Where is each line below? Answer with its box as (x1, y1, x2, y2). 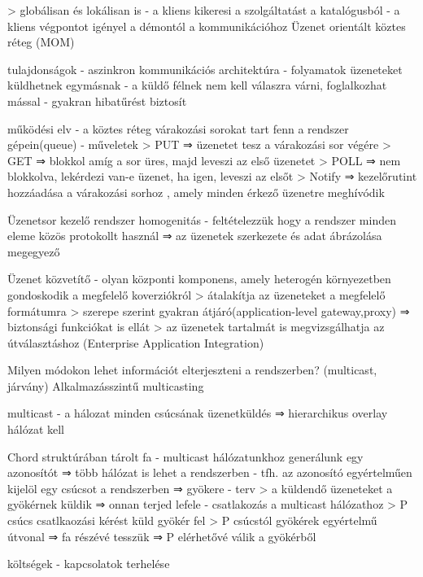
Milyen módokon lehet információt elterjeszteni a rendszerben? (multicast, (7, 361, 377, 378)
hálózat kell (7, 421, 64, 438)
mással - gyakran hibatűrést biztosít (7, 92, 187, 109)
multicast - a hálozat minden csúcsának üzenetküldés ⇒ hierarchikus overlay (7, 404, 388, 422)
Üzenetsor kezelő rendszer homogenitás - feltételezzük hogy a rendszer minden (7, 211, 396, 228)
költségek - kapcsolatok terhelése (7, 555, 170, 572)
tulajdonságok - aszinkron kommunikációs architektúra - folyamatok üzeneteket (7, 60, 403, 77)
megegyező (7, 243, 60, 260)
